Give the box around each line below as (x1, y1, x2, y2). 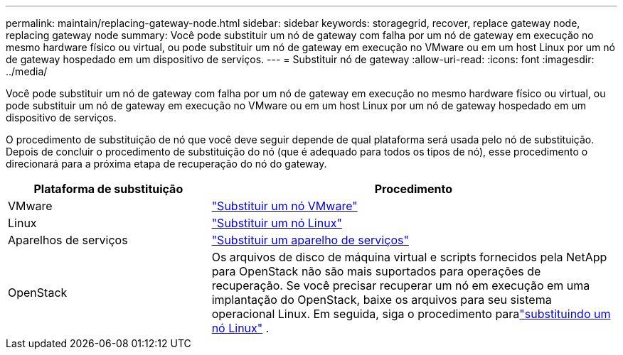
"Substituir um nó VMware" (211, 199, 358, 213)
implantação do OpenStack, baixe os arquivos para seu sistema (211, 293, 552, 307)
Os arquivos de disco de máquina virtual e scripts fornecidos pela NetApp (211, 250, 607, 264)
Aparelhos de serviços (8, 233, 128, 247)
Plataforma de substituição (33, 182, 183, 196)
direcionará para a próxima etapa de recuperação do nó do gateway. (6, 158, 327, 170)
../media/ (6, 65, 48, 77)
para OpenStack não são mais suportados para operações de (211, 264, 541, 278)
